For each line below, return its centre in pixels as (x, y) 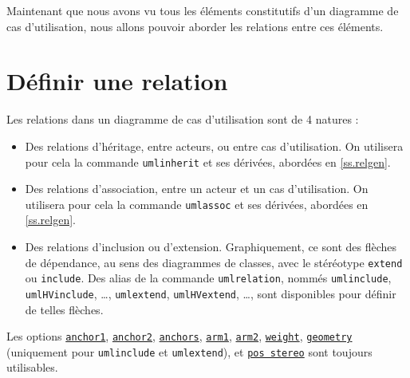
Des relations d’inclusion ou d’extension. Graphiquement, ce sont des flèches (211, 246)
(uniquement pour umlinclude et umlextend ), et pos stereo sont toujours (189, 351)
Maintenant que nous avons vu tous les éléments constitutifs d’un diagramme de (203, 10)
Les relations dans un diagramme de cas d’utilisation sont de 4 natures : (183, 119)
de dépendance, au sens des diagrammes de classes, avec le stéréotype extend (214, 262)
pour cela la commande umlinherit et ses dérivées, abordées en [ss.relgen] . (208, 161)
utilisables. (32, 367)
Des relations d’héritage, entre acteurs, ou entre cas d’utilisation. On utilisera (214, 146)
